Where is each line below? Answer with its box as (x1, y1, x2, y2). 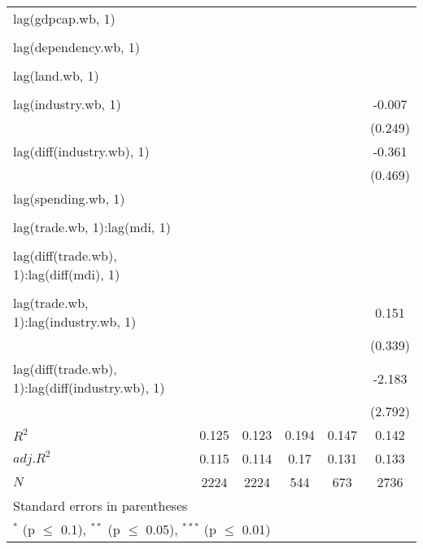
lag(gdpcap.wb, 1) (13, 9, 116, 28)
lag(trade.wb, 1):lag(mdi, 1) (13, 217, 171, 236)
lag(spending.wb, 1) (13, 189, 125, 208)
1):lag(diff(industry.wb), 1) (13, 378, 165, 397)
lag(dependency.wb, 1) (13, 37, 141, 56)
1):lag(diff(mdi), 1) (13, 265, 120, 283)
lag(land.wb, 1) (13, 66, 99, 85)
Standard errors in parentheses (13, 496, 188, 515)
